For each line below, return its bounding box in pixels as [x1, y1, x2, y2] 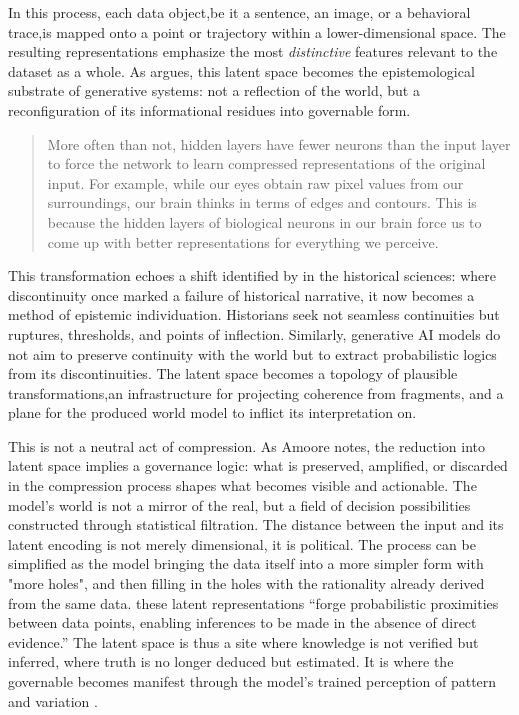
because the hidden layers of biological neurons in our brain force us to [47, 211, 482, 232]
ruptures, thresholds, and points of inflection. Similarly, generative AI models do [8, 323, 501, 344]
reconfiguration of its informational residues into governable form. [8, 99, 411, 120]
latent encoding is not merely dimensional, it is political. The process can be [8, 533, 476, 554]
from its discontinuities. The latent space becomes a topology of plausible [8, 363, 458, 384]
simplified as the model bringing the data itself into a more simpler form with [8, 553, 484, 574]
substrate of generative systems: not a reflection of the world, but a [8, 80, 420, 101]
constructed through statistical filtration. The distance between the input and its [8, 514, 504, 535]
